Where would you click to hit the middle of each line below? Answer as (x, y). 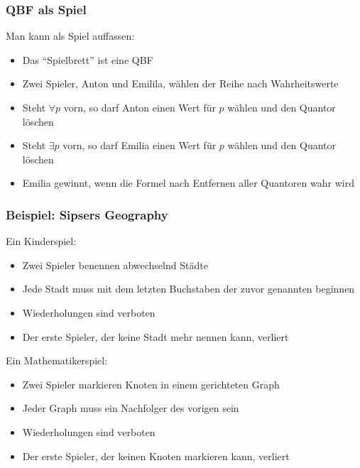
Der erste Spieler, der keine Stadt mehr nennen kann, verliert (156, 336)
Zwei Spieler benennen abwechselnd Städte (115, 265)
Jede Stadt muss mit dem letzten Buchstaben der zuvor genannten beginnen (189, 289)
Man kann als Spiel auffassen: (70, 36)
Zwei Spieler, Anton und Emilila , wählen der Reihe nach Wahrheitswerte (180, 83)
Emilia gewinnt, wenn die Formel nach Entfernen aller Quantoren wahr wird (188, 183)
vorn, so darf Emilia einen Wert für (140, 145)
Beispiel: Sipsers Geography (87, 214)
